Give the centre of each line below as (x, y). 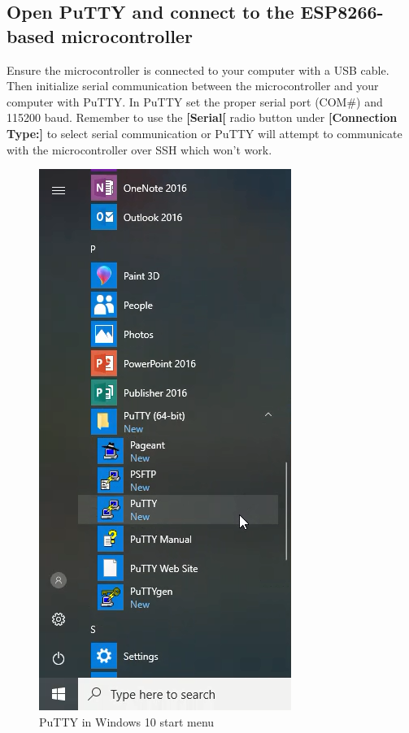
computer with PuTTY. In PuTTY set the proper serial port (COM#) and (195, 101)
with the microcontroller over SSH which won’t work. (139, 149)
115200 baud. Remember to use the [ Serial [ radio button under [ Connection (202, 117)
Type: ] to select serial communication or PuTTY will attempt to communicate (204, 133)
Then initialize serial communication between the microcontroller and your (193, 86)
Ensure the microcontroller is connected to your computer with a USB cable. (198, 69)
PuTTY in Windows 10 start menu (127, 721)
